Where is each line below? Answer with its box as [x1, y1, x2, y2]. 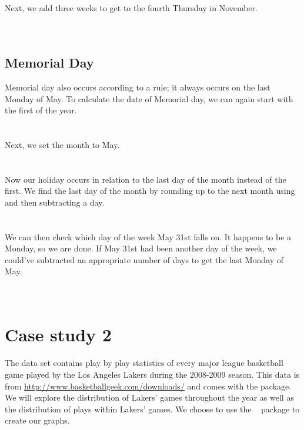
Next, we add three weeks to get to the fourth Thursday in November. [5, 2, 258, 14]
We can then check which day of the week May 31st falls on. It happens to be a [5, 230, 292, 243]
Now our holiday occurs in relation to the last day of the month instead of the [5, 173, 286, 185]
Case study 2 [5, 322, 112, 347]
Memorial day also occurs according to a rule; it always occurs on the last [5, 80, 270, 93]
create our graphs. [5, 414, 70, 426]
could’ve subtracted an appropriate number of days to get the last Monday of [5, 253, 284, 266]
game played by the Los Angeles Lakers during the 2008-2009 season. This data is [5, 368, 300, 380]
